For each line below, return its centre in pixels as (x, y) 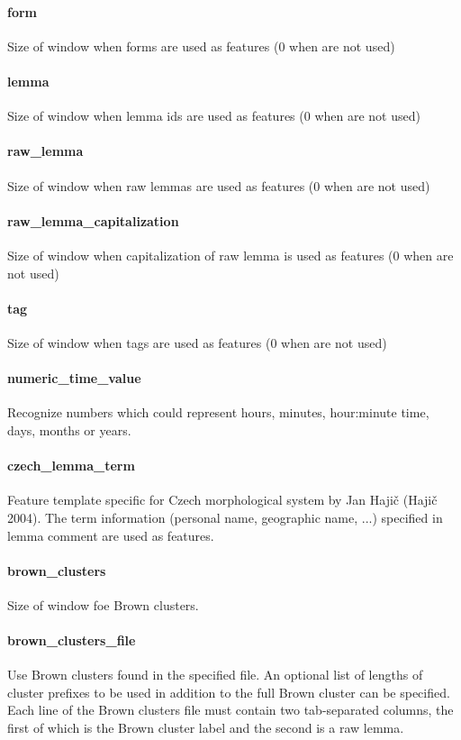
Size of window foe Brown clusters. (103, 604)
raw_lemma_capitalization (93, 220)
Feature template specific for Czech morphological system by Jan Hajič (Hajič (222, 500)
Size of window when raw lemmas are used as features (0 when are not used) (219, 185)
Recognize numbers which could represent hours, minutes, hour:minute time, (218, 412)
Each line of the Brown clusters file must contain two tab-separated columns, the (230, 710)
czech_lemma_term (71, 466)
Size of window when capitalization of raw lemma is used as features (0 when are (230, 255)
